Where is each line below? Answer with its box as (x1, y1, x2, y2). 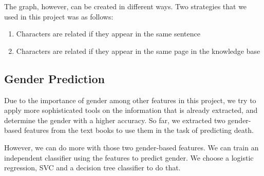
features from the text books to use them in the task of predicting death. (24, 125, 254, 135)
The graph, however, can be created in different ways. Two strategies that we (4, 1, 247, 11)
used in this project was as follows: (4, 11, 114, 22)
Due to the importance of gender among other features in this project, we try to (4, 94, 256, 105)
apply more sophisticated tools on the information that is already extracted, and (4, 105, 258, 115)
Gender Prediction (4, 70, 105, 86)
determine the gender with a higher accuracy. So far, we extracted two (4, 114, 225, 125)
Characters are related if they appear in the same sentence (16, 28, 200, 39)
